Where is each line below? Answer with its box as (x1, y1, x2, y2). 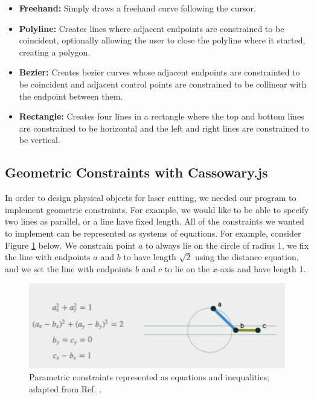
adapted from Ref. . (29, 382, 102, 395)
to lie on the (164, 262, 210, 275)
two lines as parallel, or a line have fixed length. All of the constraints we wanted (5, 215, 304, 228)
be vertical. (19, 133, 60, 146)
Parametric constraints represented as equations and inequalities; (29, 371, 269, 383)
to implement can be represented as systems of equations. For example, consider (5, 226, 301, 239)
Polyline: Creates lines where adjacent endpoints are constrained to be (19, 22, 284, 34)
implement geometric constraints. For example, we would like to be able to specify (5, 203, 309, 215)
